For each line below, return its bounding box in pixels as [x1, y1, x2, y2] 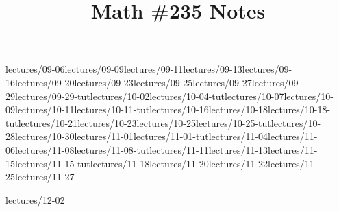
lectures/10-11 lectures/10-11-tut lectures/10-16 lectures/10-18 [15, 102, 268, 117]
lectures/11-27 [15, 169, 75, 184]
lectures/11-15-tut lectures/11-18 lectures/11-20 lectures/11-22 [15, 156, 268, 170]
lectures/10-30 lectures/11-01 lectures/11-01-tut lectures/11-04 [15, 129, 268, 143]
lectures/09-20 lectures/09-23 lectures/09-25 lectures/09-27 [15, 75, 252, 89]
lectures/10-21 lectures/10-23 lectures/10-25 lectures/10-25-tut [18, 115, 271, 130]
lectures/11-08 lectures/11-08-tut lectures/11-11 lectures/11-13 [15, 142, 268, 156]
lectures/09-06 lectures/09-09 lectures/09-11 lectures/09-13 [5, 62, 242, 76]
